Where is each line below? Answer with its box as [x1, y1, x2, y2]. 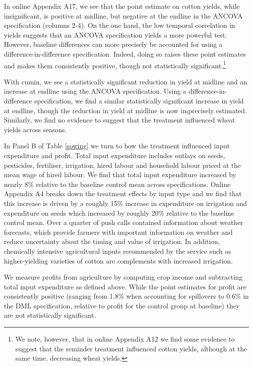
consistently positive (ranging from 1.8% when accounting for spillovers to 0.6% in [4, 291, 249, 301]
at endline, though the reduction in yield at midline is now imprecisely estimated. [4, 105, 247, 115]
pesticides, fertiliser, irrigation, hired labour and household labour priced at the [4, 160, 241, 170]
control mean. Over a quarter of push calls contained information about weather [4, 217, 243, 227]
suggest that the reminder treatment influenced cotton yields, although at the [15, 343, 247, 353]
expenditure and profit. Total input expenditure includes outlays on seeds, [4, 150, 225, 160]
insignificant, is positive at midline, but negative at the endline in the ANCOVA [4, 10, 243, 20]
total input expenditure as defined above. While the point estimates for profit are [4, 281, 247, 291]
